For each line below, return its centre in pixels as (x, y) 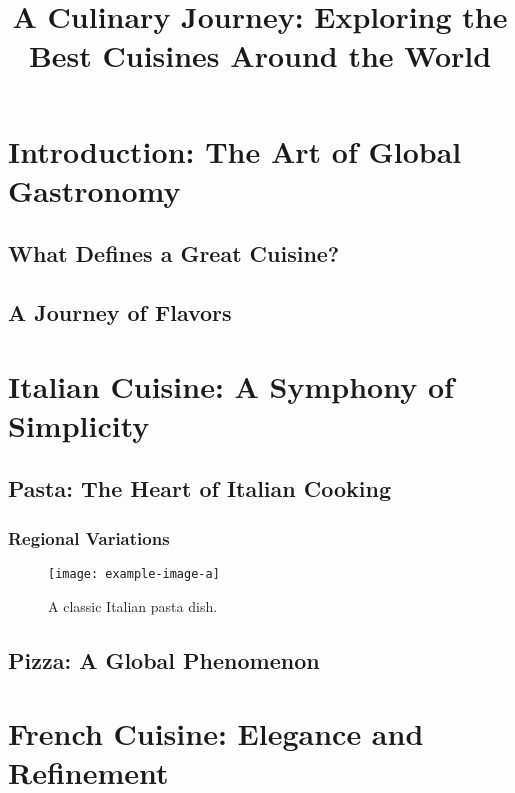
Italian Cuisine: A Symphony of (231, 385)
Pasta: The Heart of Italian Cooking (199, 488)
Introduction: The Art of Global (235, 150)
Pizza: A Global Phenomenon (164, 659)
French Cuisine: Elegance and (216, 733)
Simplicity (79, 424)
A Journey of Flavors (120, 312)
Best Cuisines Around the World (260, 55)
